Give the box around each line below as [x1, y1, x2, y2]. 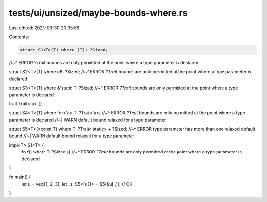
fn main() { [9, 174, 31, 180]
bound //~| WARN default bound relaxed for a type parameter [9, 133, 134, 139]
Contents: [9, 34, 29, 40]
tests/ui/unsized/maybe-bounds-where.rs [9, 7, 188, 18]
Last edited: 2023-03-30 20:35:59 [9, 25, 80, 31]
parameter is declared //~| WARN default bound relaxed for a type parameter [9, 117, 166, 123]
